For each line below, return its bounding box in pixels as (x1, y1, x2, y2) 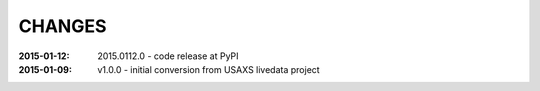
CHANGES (18, 15, 107, 37)
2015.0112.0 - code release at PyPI (97, 50, 239, 62)
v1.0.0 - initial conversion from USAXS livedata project (97, 63, 320, 75)
